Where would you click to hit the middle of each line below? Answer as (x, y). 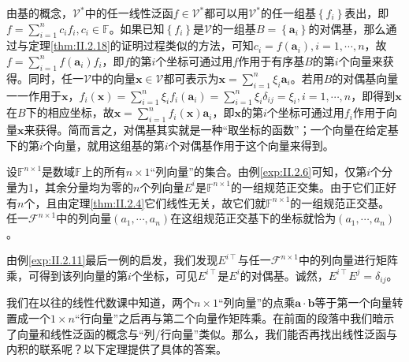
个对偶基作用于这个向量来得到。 (251, 145)
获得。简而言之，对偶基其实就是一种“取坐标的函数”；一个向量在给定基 (217, 130)
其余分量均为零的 (89, 187)
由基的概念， (39, 13)
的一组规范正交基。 (340, 202)
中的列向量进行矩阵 (348, 260)
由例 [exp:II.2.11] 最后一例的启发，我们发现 (112, 260)
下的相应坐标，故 (70, 112)
